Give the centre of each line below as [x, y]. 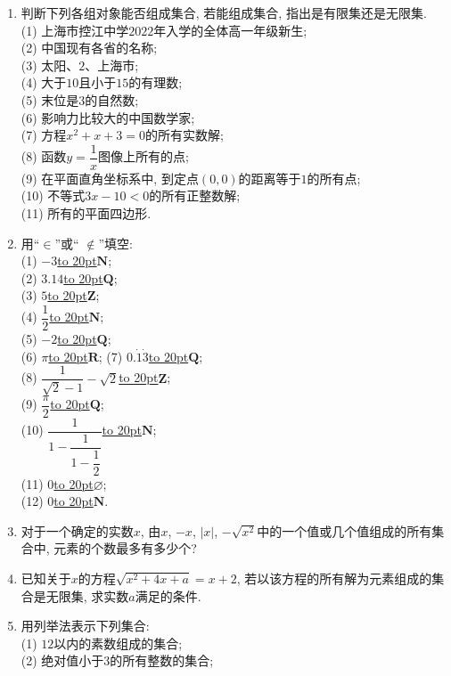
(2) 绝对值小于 [62, 660]
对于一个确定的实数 [77, 530]
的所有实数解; [184, 135]
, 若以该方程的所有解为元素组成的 [334, 578]
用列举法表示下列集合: [85, 626]
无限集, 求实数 [87, 595]
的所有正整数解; [195, 195]
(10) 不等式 [53, 195]
